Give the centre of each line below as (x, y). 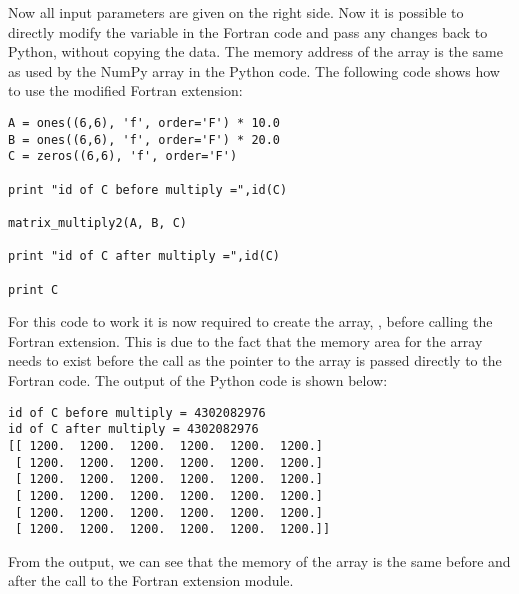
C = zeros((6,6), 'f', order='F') (123, 156)
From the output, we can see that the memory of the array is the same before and (259, 560)
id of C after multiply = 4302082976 (133, 429)
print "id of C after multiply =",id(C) (144, 256)
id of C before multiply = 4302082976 (137, 412)
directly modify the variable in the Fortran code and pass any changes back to (248, 31)
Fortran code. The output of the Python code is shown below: (198, 379)
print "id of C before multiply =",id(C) (148, 189)
